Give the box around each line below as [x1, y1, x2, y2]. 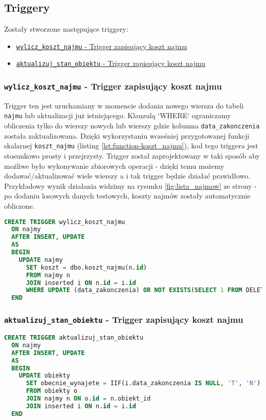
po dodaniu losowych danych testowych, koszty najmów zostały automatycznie [4, 190, 251, 201]
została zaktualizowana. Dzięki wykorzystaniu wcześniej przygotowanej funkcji [4, 130, 250, 141]
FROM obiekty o [26, 387, 78, 395]
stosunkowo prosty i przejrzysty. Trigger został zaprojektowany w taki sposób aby [4, 150, 260, 161]
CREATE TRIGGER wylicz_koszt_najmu [4, 218, 125, 226]
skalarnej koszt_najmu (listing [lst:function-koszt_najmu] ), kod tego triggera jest [4, 140, 258, 151]
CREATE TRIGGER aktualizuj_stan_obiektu [4, 334, 144, 342]
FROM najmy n [26, 271, 70, 279]
